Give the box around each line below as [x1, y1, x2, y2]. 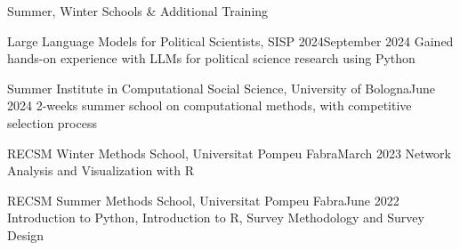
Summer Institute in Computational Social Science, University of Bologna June [7, 78, 435, 97]
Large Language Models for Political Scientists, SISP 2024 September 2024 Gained [7, 31, 454, 50]
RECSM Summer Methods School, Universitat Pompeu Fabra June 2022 [7, 190, 399, 209]
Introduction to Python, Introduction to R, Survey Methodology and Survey [7, 208, 424, 227]
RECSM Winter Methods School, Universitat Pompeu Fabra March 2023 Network [7, 143, 451, 162]
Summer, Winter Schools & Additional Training [7, 2, 269, 20]
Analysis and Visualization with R [7, 161, 195, 180]
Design [7, 225, 44, 244]
